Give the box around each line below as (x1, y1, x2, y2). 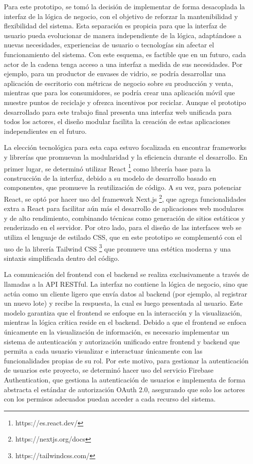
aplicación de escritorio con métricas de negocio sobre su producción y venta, (4, 78, 234, 88)
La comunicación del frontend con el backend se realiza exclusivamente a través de (4, 269, 249, 279)
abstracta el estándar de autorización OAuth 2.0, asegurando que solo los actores (4, 384, 245, 394)
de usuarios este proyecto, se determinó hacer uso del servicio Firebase (4, 365, 214, 375)
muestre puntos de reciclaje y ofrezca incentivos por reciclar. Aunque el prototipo (4, 97, 246, 107)
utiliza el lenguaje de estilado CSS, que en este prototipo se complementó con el (4, 232, 242, 242)
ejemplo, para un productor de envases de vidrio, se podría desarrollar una (4, 68, 226, 79)
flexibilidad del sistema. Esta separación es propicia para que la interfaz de (4, 21, 227, 31)
